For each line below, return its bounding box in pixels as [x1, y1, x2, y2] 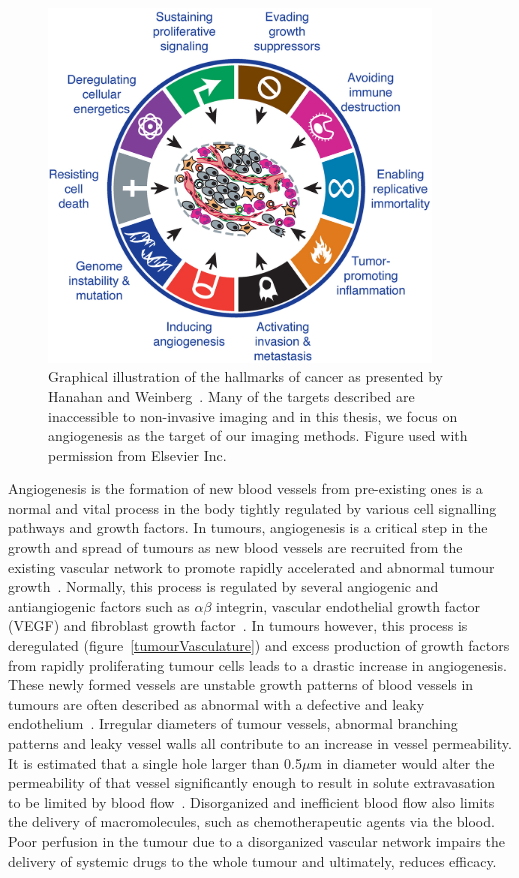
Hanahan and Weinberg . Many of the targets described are [48, 385, 415, 406]
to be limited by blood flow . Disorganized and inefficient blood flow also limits [8, 791, 495, 812]
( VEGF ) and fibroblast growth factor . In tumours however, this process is [8, 615, 468, 636]
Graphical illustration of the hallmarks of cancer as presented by [48, 366, 443, 387]
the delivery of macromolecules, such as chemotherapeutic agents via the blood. [8, 811, 495, 832]
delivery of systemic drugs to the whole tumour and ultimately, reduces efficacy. [8, 850, 497, 871]
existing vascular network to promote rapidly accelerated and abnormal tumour [8, 556, 495, 577]
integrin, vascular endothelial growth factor [216, 595, 481, 616]
